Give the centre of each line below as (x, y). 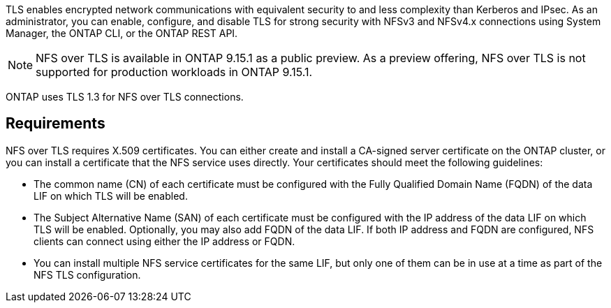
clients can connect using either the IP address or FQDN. (164, 241)
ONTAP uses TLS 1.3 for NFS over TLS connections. (125, 97)
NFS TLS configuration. (87, 274)
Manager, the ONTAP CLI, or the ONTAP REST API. (122, 33)
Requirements (56, 124)
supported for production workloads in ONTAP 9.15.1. (174, 72)
